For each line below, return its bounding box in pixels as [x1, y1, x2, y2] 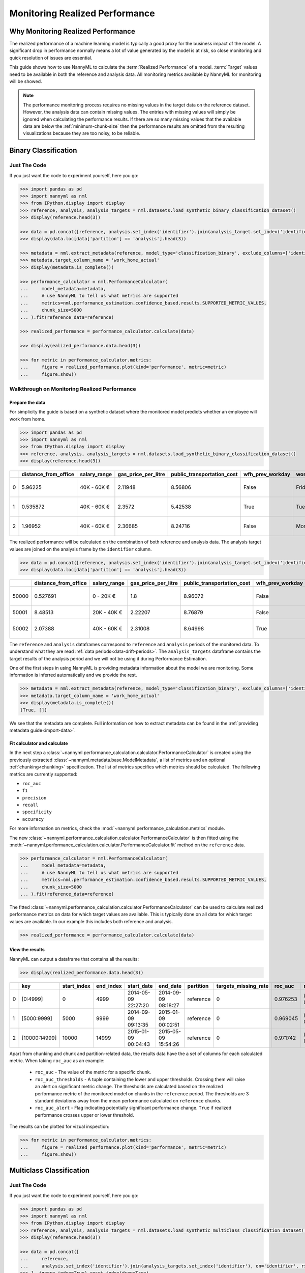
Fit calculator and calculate [9, 740, 68, 746]
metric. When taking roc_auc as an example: [9, 1058, 105, 1064]
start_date [127, 982, 153, 989]
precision [22, 795, 47, 800]
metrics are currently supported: [9, 771, 78, 777]
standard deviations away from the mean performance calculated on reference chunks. [35, 1098, 222, 1104]
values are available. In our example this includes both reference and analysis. [9, 918, 173, 924]
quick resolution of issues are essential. [9, 54, 93, 61]
